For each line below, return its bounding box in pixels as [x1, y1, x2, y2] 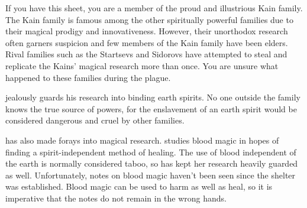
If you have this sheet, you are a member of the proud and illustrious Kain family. [5, 2, 303, 14]
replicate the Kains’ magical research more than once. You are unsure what [5, 59, 279, 71]
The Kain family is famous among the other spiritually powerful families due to [5, 13, 293, 25]
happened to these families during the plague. [5, 71, 171, 83]
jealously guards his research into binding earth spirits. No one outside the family [5, 91, 300, 103]
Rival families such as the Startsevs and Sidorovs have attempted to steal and [5, 48, 287, 60]
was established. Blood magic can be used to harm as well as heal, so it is [5, 180, 273, 193]
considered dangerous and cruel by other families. [5, 114, 185, 126]
